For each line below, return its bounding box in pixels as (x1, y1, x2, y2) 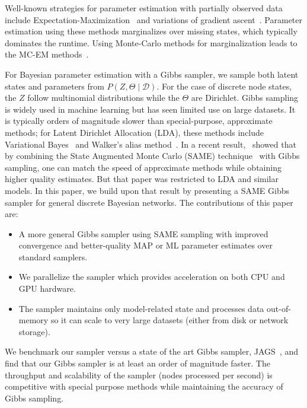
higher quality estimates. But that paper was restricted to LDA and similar (5, 173, 279, 185)
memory (18, 314, 49, 326)
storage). (18, 325, 50, 337)
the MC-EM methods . (5, 48, 89, 60)
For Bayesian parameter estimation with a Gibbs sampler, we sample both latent (5, 68, 299, 80)
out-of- (267, 302, 291, 314)
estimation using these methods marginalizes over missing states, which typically (5, 25, 298, 37)
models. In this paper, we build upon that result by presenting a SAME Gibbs (5, 184, 289, 196)
